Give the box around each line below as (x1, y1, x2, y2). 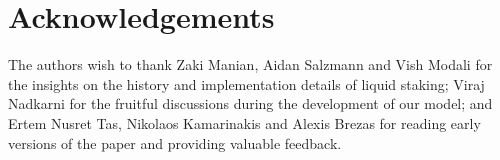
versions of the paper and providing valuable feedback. (8, 132, 342, 153)
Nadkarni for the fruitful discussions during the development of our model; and (8, 93, 493, 114)
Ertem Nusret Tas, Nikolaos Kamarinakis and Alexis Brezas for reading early (8, 112, 481, 133)
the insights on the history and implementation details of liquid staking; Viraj (8, 73, 485, 94)
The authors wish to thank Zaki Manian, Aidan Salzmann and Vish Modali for (8, 54, 493, 75)
